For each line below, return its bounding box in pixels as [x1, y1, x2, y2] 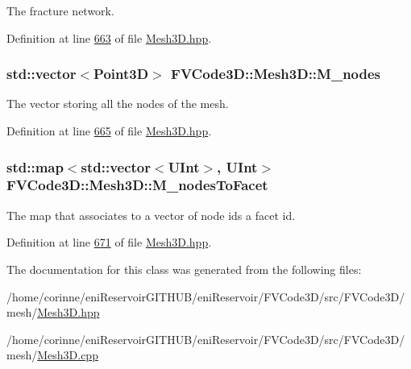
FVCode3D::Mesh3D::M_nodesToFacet [6, 175, 268, 195]
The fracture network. [6, 2, 114, 19]
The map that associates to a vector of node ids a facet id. [6, 206, 296, 223]
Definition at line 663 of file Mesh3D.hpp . [6, 29, 212, 46]
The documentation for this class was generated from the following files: [6, 260, 362, 277]
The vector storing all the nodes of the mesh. [6, 95, 229, 112]
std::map [6, 156, 64, 176]
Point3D [93, 64, 149, 84]
